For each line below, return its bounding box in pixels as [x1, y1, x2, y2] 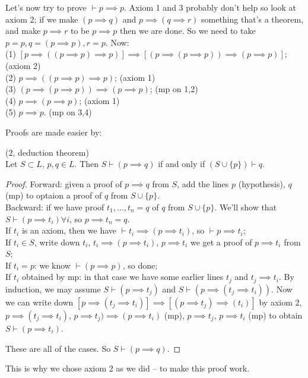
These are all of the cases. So [5, 342, 111, 354]
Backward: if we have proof [5, 200, 104, 213]
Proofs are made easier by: [5, 125, 102, 138]
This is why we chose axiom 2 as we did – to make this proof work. [5, 362, 250, 374]
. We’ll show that [214, 200, 277, 213]
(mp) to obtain [248, 308, 303, 321]
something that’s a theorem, [201, 12, 304, 25]
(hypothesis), [238, 177, 285, 190]
